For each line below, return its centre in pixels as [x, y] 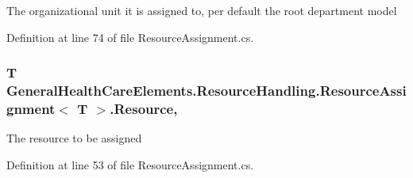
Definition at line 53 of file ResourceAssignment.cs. [130, 164]
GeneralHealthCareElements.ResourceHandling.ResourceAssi [206, 91]
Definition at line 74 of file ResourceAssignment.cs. [130, 37]
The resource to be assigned [74, 138]
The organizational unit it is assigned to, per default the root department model [202, 10]
